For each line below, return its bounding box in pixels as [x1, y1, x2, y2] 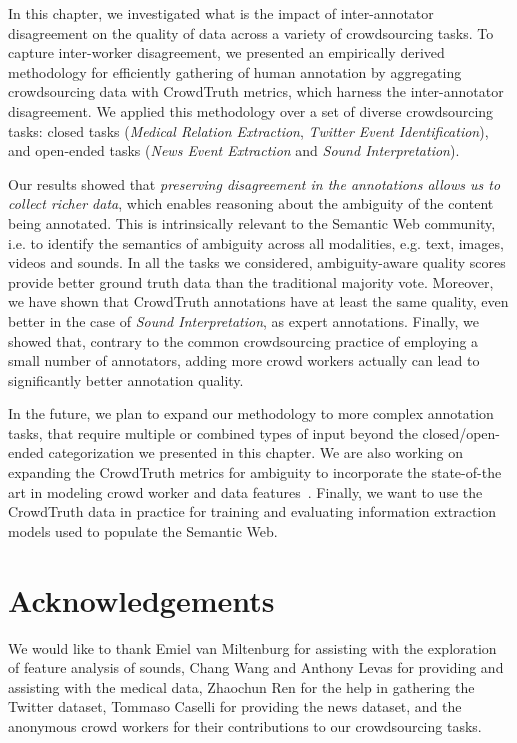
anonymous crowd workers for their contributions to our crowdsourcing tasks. [8, 715, 482, 736]
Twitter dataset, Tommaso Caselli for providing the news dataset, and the [8, 696, 462, 717]
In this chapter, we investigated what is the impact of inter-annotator [8, 3, 434, 23]
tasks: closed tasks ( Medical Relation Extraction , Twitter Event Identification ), [8, 120, 489, 141]
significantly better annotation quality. [8, 369, 244, 390]
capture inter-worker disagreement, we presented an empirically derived [8, 42, 445, 63]
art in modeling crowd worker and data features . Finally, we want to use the [8, 481, 483, 502]
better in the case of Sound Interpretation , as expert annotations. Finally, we [8, 310, 479, 331]
